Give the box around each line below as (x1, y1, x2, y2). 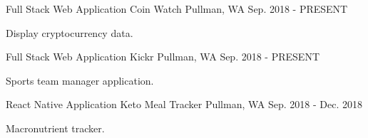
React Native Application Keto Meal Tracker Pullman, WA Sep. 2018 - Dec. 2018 (6, 97, 363, 112)
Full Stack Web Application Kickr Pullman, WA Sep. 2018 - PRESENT (6, 49, 320, 64)
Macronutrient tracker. (6, 120, 105, 135)
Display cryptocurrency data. (6, 25, 133, 40)
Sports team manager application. (6, 73, 154, 87)
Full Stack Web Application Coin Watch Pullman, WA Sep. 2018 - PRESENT (6, 1, 348, 16)
